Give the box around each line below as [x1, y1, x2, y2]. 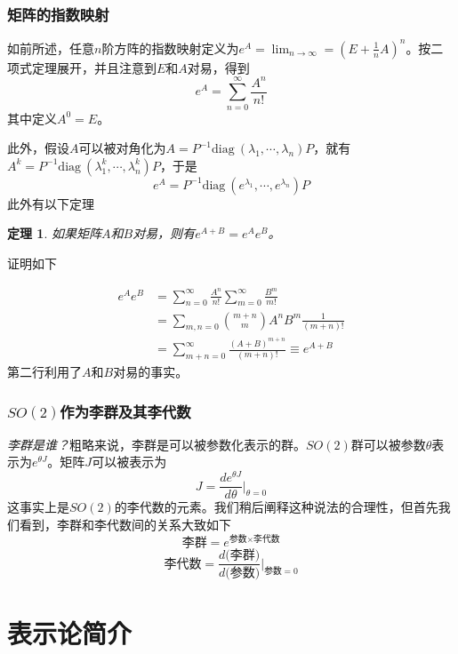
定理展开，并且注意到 [31, 58, 157, 76]
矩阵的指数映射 [7, 3, 109, 25]
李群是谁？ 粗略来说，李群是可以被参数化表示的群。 [7, 435, 306, 453]
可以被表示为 [92, 452, 167, 471]
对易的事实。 [113, 363, 189, 381]
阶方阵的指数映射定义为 [101, 38, 239, 57]
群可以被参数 [350, 435, 426, 453]
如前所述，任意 [7, 38, 94, 57]
